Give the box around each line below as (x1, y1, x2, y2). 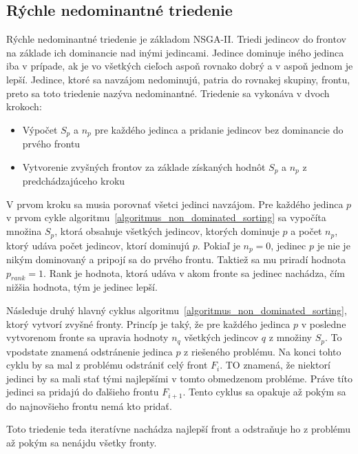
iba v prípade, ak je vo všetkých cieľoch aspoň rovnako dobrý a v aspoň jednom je (6, 59, 353, 73)
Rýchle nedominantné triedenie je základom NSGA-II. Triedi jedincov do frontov (6, 32, 346, 46)
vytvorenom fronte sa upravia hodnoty (6, 330, 169, 344)
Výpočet (22, 122, 58, 136)
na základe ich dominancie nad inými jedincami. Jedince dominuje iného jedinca (6, 45, 344, 59)
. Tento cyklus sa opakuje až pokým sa (182, 384, 346, 399)
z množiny (268, 330, 312, 344)
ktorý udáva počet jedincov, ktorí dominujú (6, 238, 190, 252)
